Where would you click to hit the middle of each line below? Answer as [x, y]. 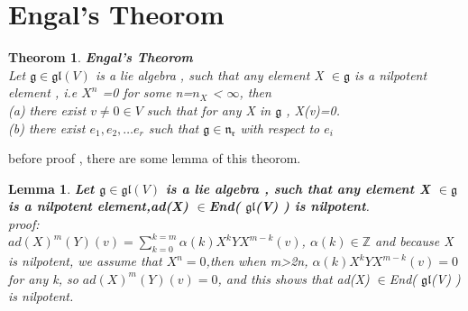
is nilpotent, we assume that [85, 261]
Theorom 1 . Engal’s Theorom [101, 57]
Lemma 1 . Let [51, 188]
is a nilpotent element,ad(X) [98, 206]
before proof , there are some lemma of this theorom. [155, 158]
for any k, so [43, 278]
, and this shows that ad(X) [294, 278]
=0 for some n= [147, 92]
